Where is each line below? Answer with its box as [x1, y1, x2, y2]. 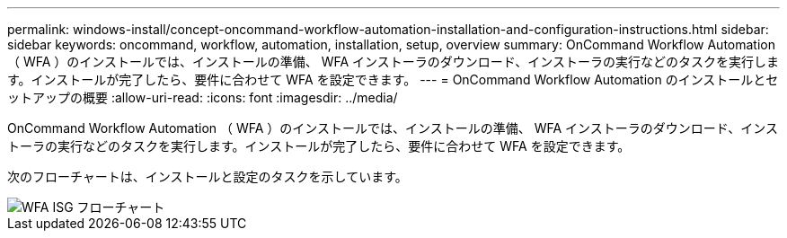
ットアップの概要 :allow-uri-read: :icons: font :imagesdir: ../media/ [7, 90, 398, 105]
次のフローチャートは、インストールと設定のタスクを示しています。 [7, 169, 408, 184]
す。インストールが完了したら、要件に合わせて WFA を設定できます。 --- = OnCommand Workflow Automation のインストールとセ [7, 72, 779, 87]
